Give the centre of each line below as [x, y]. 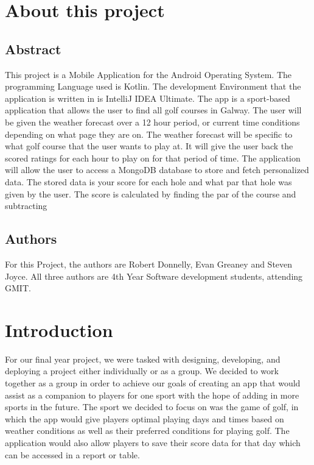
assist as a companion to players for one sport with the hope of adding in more [152, 395]
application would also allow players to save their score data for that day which [153, 442]
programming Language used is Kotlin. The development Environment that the [153, 86]
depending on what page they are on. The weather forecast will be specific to [149, 134]
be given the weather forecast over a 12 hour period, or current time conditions [152, 122]
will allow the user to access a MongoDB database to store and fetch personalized [157, 170]
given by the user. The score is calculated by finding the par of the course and [151, 193]
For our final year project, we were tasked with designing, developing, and [143, 359]
